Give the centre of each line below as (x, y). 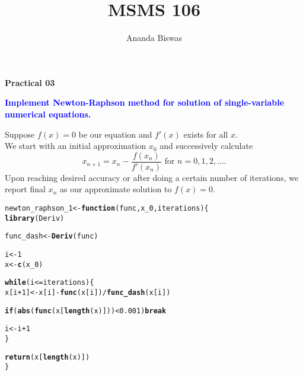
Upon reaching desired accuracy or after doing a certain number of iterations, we (152, 177)
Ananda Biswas (154, 38)
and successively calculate (206, 146)
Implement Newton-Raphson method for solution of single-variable (145, 102)
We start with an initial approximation (76, 146)
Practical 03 (30, 82)
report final (25, 189)
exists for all (206, 134)
